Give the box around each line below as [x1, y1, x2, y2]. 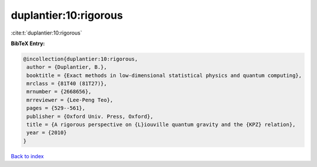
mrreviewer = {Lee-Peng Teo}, [26, 97, 114, 103]
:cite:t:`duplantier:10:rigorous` [11, 29, 82, 36]
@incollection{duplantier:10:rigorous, [23, 56, 138, 62]
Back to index [11, 152, 44, 159]
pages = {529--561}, [26, 105, 86, 111]
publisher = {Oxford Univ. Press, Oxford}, [26, 113, 154, 120]
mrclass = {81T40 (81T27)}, [26, 80, 107, 87]
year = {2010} [26, 129, 67, 136]
